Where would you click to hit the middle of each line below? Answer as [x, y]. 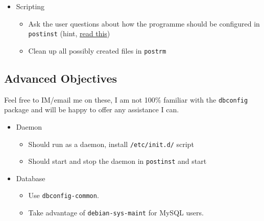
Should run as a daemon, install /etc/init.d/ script [111, 144]
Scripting [30, 6]
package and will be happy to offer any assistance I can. [92, 109]
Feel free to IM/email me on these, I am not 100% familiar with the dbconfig [126, 99]
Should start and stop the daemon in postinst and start [117, 161]
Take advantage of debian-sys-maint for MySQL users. [116, 213]
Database [31, 178]
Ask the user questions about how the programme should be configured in [144, 23]
